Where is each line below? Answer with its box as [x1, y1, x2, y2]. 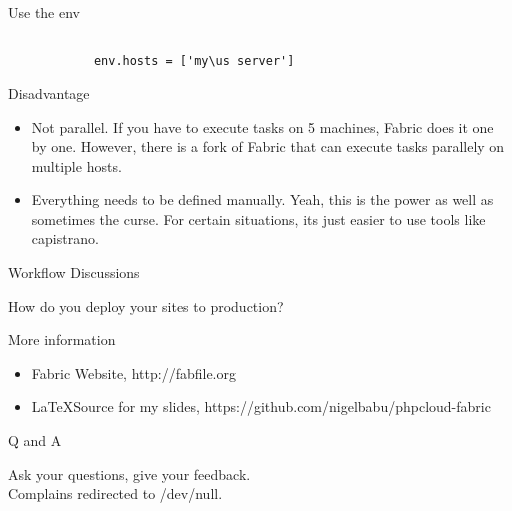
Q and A [8, 430, 62, 451]
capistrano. [31, 228, 99, 249]
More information [8, 329, 116, 350]
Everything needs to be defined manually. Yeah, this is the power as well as [31, 189, 494, 210]
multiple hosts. [31, 155, 122, 176]
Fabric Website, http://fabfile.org [31, 362, 236, 383]
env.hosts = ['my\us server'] [93, 54, 295, 69]
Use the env [8, 2, 81, 22]
